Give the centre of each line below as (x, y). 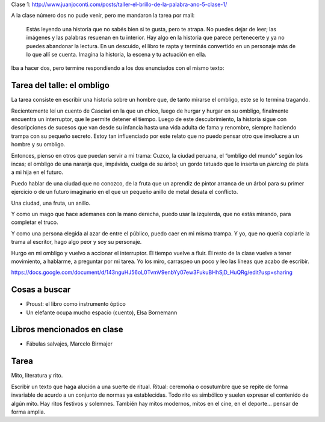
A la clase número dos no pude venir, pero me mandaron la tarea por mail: (103, 16)
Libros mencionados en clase (67, 330)
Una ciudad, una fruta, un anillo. (51, 203)
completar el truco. (35, 222)
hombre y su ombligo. (38, 144)
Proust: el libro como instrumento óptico (76, 304)
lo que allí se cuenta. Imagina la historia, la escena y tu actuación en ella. (116, 54)
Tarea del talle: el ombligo (60, 85)
